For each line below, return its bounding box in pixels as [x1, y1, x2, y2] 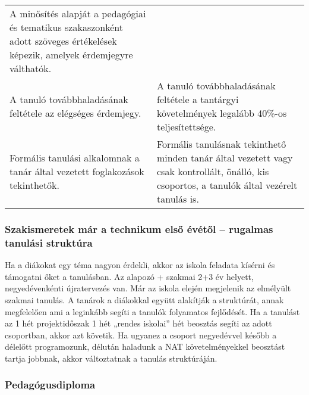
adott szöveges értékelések [10, 34, 117, 48]
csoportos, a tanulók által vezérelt [156, 178, 298, 192]
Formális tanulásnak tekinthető [156, 137, 286, 151]
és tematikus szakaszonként [10, 20, 123, 34]
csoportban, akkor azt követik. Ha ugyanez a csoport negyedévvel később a [5, 328, 277, 341]
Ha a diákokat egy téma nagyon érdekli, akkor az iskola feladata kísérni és [5, 259, 275, 271]
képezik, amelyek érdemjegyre [10, 48, 133, 61]
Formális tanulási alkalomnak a [10, 151, 140, 164]
